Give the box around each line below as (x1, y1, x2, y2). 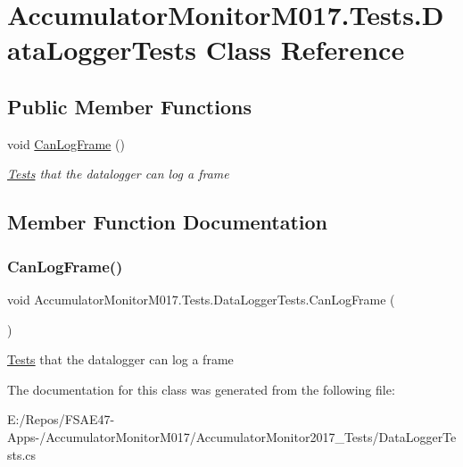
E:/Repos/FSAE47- (7, 410, 115, 429)
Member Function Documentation (7, 208, 328, 236)
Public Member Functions (7, 92, 252, 120)
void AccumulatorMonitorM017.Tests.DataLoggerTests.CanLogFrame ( (7, 289, 395, 308)
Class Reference (205, 31, 405, 68)
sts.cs (7, 445, 37, 463)
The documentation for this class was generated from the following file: (7, 379, 395, 398)
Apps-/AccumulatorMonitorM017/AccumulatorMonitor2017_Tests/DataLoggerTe (7, 427, 457, 446)
